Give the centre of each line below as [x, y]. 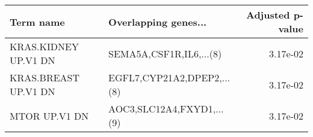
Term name [37, 22]
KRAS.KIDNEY [44, 46]
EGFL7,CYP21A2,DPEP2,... [169, 77]
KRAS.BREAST [45, 77]
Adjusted [268, 15]
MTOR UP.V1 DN [49, 115]
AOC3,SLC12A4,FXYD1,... [166, 109]
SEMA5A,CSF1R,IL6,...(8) [165, 53]
